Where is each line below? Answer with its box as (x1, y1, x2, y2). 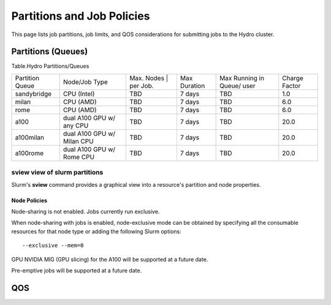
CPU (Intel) (63, 89, 95, 98)
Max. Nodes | (129, 73, 169, 82)
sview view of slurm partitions (11, 168, 104, 177)
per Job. (129, 81, 154, 90)
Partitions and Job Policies (11, 9, 150, 23)
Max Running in (219, 73, 265, 82)
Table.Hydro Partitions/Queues (11, 62, 89, 70)
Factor (282, 81, 301, 90)
